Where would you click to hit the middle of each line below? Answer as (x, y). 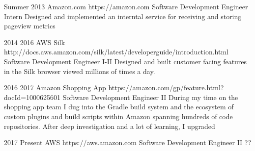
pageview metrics (30, 26)
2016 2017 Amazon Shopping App (55, 88)
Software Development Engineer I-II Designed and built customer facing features (126, 61)
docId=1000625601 (32, 97)
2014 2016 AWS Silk (35, 42)
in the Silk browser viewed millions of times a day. (80, 71)
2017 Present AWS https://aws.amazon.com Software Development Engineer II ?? (128, 142)
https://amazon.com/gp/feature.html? (166, 88)
